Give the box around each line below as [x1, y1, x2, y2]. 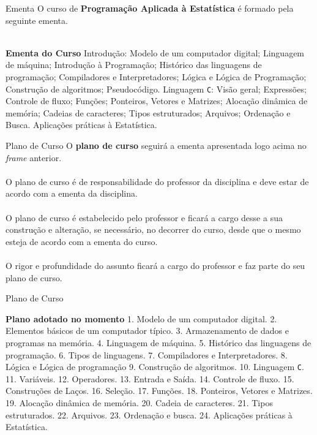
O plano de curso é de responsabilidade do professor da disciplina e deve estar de [6, 175, 309, 187]
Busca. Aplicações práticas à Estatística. [6, 118, 157, 131]
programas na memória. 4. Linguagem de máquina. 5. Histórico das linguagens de [6, 336, 311, 349]
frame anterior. [6, 151, 62, 164]
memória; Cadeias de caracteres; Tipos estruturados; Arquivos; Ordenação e [6, 106, 291, 119]
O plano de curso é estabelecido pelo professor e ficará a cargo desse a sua [6, 211, 283, 224]
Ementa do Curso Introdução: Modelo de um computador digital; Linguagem [6, 46, 305, 59]
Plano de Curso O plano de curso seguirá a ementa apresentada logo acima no [6, 139, 307, 151]
